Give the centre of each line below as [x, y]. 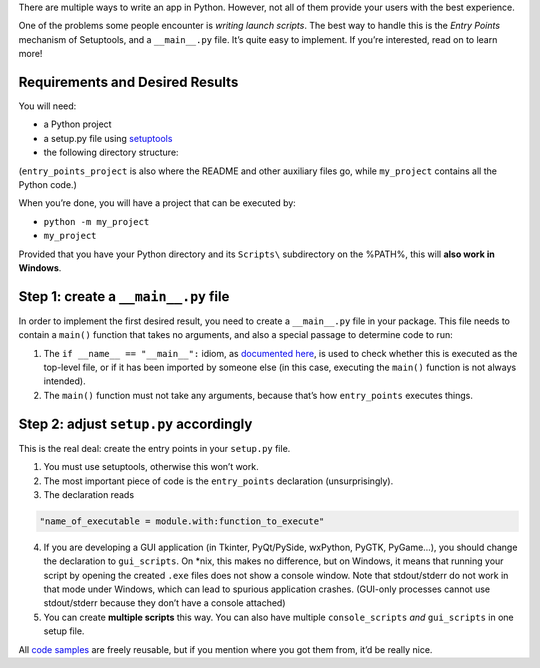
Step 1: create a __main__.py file [124, 296]
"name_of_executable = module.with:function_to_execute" [182, 521]
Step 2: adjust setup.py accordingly [135, 423]
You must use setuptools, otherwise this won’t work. [151, 467]
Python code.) [47, 185]
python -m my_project [96, 221]
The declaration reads [89, 494]
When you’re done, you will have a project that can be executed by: [157, 203]
